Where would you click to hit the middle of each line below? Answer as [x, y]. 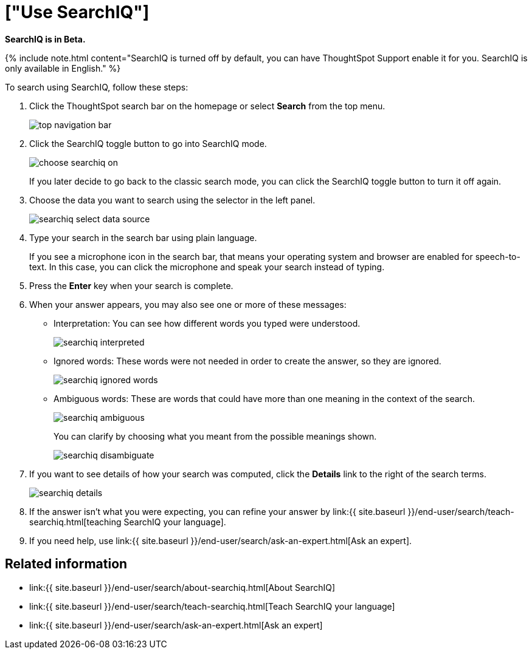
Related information [66, 564]
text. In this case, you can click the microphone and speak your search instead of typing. [207, 267]
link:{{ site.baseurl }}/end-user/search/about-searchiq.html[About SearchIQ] [182, 587]
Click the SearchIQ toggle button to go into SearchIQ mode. [148, 143]
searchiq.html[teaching [75, 522]
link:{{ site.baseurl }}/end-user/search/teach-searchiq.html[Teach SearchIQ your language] [212, 606]
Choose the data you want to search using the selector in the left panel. [172, 200]
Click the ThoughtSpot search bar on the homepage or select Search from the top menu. [207, 106]
